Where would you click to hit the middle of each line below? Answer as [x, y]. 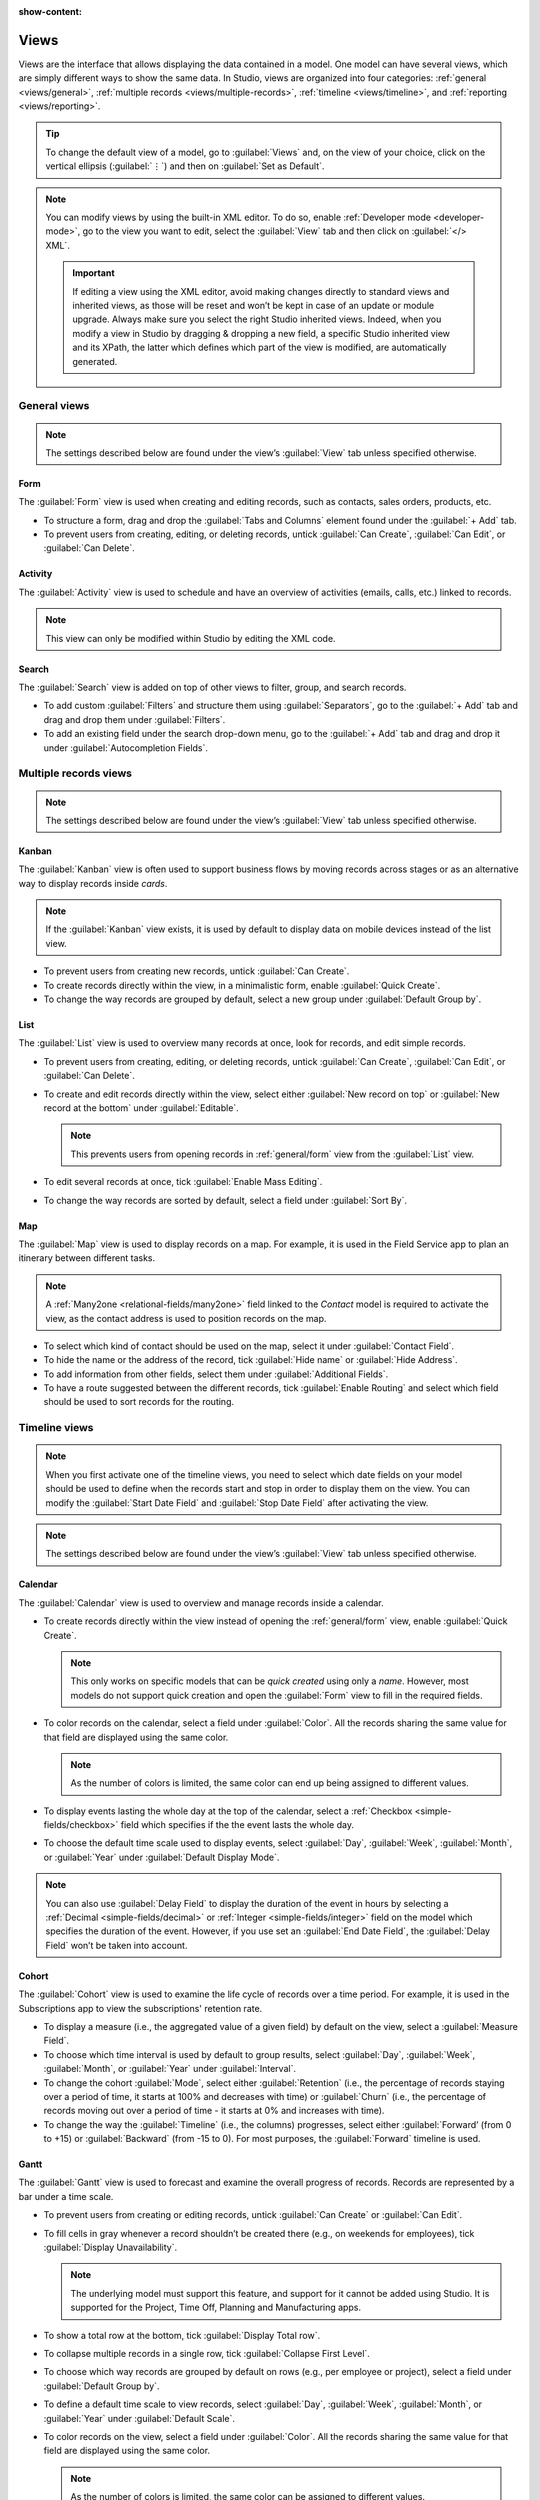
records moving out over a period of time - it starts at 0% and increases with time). [214, 2111]
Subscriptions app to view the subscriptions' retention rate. [140, 2008]
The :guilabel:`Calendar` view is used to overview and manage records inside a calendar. [201, 1602]
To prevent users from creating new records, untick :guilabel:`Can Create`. [196, 971]
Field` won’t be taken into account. [116, 1945]
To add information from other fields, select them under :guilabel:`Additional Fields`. [216, 1374]
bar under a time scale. [66, 2196]
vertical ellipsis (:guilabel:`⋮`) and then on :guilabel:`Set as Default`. [185, 166]
